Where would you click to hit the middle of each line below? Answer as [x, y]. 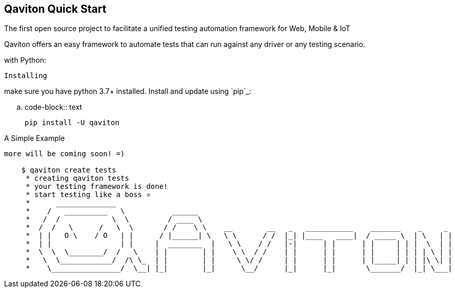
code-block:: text [53, 107]
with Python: [25, 60]
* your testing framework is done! [97, 187]
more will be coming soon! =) [65, 154]
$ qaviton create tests [69, 170]
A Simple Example [35, 138]
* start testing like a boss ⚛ [88, 195]
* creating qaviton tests [77, 178]
